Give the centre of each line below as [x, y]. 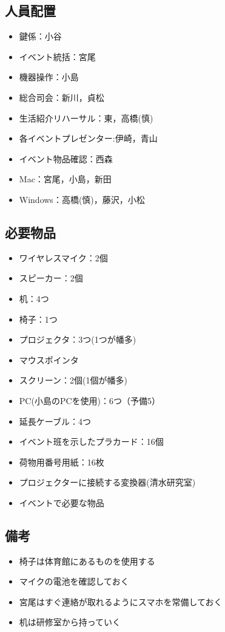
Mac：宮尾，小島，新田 [65, 179]
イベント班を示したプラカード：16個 [91, 441]
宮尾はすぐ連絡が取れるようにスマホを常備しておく [121, 601]
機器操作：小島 [49, 77]
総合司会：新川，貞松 [62, 97]
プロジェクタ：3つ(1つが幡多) [78, 339]
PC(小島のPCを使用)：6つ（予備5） [89, 400]
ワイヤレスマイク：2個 [63, 257]
